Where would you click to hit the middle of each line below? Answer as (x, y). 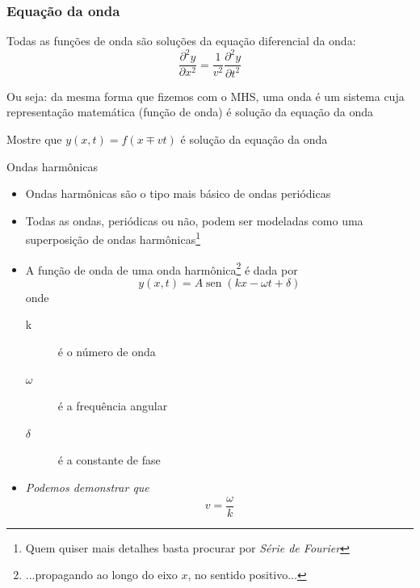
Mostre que (34, 139)
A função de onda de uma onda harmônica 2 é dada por (162, 268)
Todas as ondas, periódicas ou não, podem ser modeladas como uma (194, 220)
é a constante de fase (109, 460)
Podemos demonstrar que (87, 487)
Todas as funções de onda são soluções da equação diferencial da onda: (181, 41)
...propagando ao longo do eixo (101, 575)
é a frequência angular (113, 406)
